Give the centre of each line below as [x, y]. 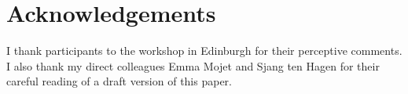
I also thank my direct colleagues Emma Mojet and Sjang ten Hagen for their [193, 65]
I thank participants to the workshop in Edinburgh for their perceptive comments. [204, 51]
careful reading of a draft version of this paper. [119, 81]
